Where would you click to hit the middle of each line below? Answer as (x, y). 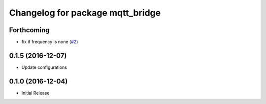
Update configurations (44, 67)
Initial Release (35, 93)
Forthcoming (29, 30)
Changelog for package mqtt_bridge (85, 13)
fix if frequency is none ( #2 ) (50, 42)
